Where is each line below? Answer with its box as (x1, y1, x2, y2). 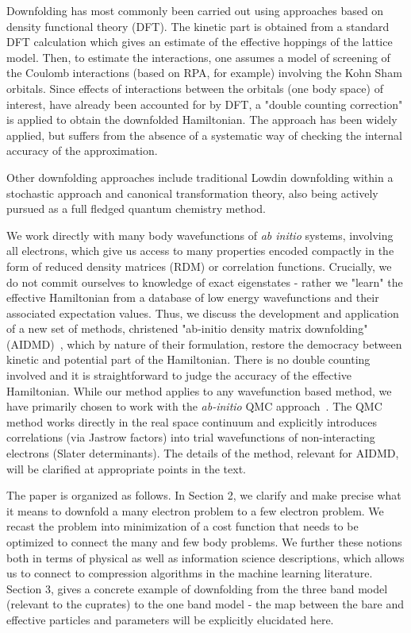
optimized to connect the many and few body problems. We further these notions (6, 534, 402, 550)
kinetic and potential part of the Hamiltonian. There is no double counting (6, 351, 371, 368)
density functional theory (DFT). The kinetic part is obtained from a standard (6, 17, 390, 34)
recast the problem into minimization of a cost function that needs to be (6, 518, 359, 535)
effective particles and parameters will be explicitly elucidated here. (6, 611, 334, 627)
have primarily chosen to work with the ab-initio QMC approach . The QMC (6, 398, 382, 415)
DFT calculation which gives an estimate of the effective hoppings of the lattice (6, 33, 393, 50)
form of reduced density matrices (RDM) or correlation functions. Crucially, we (6, 257, 392, 274)
